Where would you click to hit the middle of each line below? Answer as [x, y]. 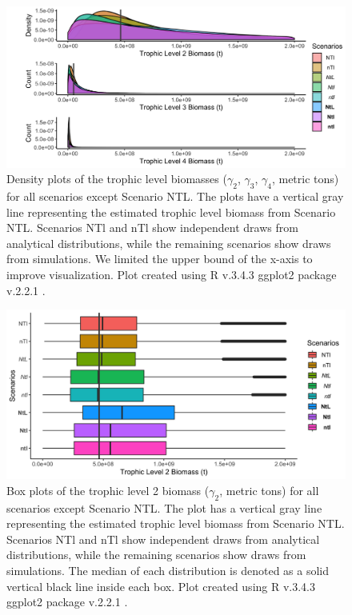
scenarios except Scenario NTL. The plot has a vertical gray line [164, 507]
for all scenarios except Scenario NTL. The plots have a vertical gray [175, 196]
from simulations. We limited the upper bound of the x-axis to [160, 259]
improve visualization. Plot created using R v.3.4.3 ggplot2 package [172, 274]
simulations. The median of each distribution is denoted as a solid [168, 570]
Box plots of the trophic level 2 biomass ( [108, 490]
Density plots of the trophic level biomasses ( [117, 179]
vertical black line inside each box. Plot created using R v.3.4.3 [161, 586]
